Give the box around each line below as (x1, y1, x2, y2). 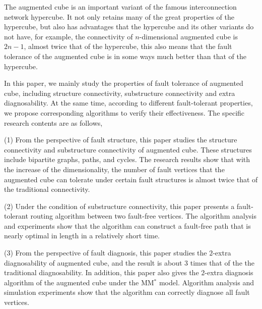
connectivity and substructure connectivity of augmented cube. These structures (4, 144, 252, 154)
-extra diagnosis (205, 267, 253, 278)
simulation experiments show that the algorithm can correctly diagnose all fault (4, 287, 250, 297)
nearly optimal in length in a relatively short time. (4, 230, 160, 241)
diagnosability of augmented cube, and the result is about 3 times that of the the (4, 257, 254, 268)
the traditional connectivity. (4, 184, 90, 194)
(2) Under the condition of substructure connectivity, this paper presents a (4, 200, 235, 211)
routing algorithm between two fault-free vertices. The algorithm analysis (30, 211, 256, 221)
